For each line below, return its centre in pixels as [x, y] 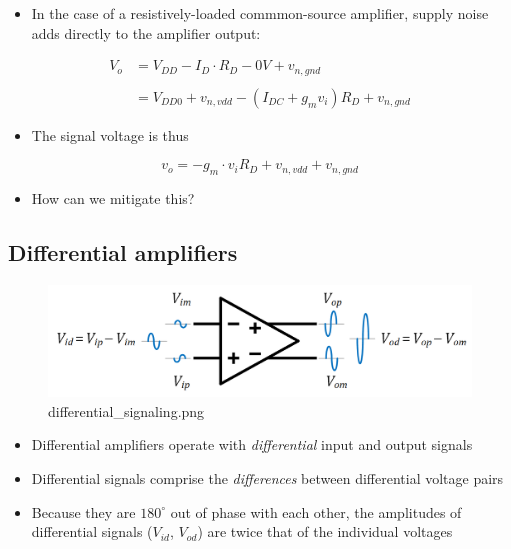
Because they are [83, 511]
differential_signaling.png [126, 410]
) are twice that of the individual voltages [325, 531]
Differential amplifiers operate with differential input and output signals [252, 444]
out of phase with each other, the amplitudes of [316, 511]
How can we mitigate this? [113, 198]
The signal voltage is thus [110, 134]
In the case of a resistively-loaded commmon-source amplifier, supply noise [260, 13]
